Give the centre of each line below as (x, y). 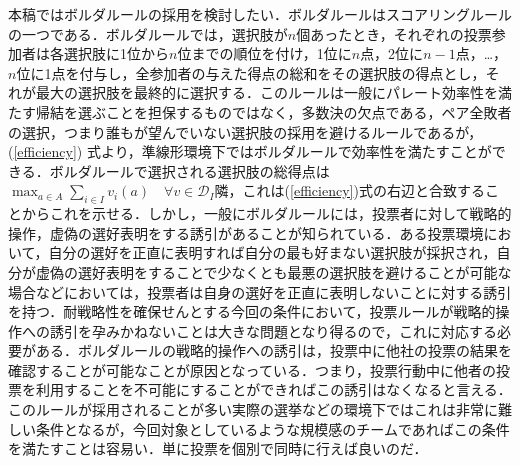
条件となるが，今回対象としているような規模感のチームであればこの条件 (272, 428)
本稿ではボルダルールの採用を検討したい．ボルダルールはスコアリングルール (260, 14)
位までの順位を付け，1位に (264, 53)
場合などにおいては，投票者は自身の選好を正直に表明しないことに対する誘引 (260, 291)
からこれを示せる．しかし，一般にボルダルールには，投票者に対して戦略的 (266, 213)
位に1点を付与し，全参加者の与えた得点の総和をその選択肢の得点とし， (251, 72)
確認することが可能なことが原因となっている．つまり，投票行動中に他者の (252, 369)
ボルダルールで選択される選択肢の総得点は (189, 170)
